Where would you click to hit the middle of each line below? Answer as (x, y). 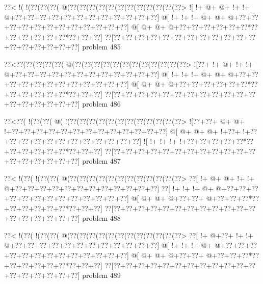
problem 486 (101, 104)
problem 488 (101, 218)
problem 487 (101, 161)
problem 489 (101, 275)
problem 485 (101, 47)
